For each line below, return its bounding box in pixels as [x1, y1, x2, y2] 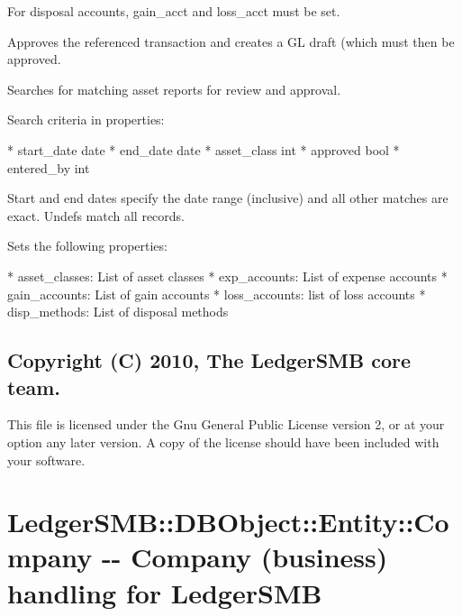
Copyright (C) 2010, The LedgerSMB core [7, 346, 412, 374]
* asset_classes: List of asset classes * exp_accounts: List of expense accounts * [7, 266, 448, 285]
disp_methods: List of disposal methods [7, 302, 229, 321]
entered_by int [7, 158, 90, 177]
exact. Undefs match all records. [7, 206, 185, 225]
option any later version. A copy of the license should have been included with [7, 432, 439, 451]
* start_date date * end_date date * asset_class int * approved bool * [7, 140, 400, 159]
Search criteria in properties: [7, 110, 165, 129]
